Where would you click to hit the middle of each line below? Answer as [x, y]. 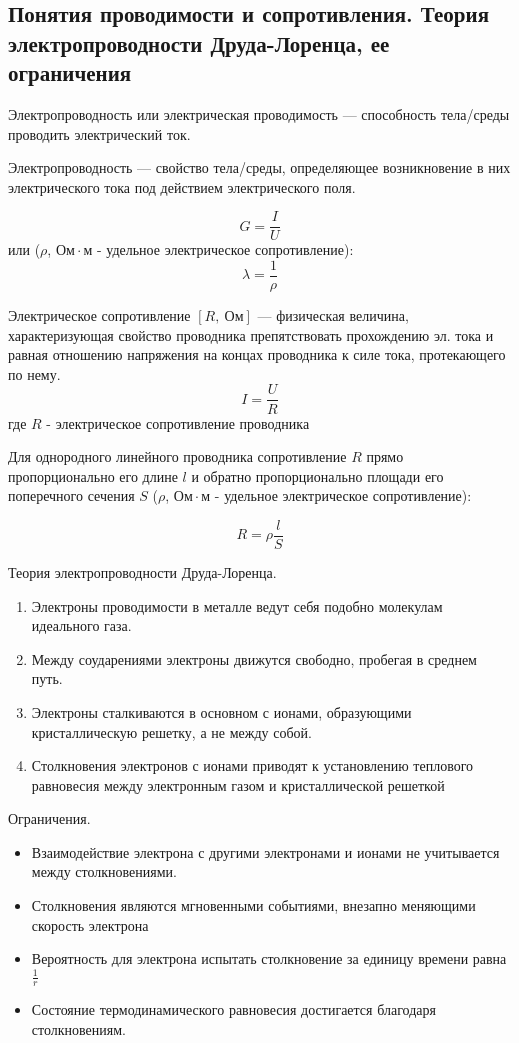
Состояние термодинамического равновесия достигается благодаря [233, 1009]
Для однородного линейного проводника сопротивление [177, 456]
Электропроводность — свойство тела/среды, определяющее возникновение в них [259, 167]
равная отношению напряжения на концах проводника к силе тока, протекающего [257, 354]
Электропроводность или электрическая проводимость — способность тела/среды [259, 113]
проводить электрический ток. [99, 133]
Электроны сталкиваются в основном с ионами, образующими [221, 711]
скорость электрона [90, 924]
